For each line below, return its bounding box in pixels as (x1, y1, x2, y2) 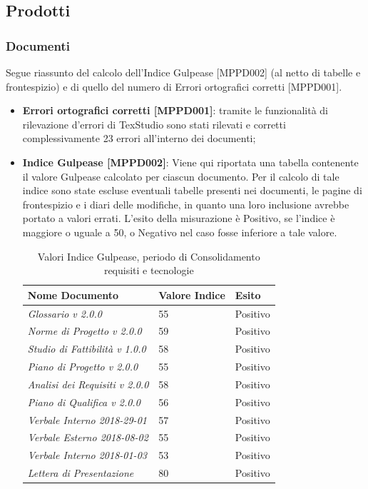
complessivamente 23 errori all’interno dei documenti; (22, 131, 256, 146)
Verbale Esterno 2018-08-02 (27, 430, 148, 445)
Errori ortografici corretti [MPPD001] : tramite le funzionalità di (22, 103, 328, 118)
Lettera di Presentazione (27, 465, 134, 480)
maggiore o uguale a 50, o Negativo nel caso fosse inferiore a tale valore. (22, 224, 337, 239)
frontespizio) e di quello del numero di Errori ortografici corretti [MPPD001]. (6, 79, 342, 94)
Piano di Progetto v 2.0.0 (27, 359, 138, 374)
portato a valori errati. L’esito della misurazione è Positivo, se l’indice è (22, 211, 335, 226)
